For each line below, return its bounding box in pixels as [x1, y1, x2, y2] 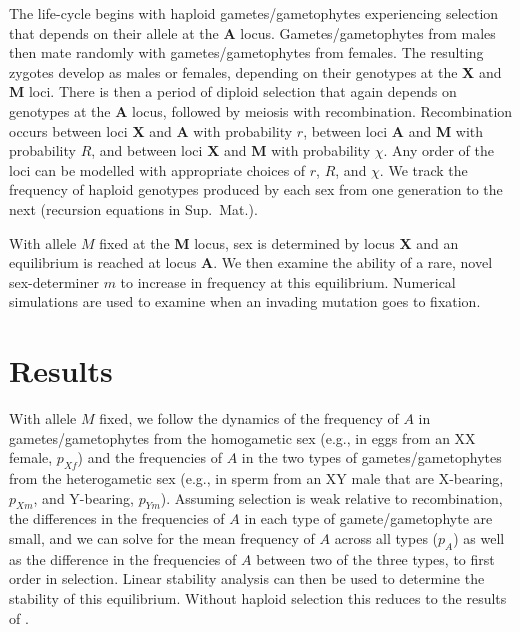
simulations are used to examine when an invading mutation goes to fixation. [9, 291, 481, 312]
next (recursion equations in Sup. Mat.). [9, 198, 258, 219]
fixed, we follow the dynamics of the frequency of [99, 408, 399, 429]
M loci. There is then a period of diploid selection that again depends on [9, 81, 457, 102]
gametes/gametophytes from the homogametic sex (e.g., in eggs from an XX [9, 427, 476, 448]
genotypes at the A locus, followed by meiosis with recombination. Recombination [9, 100, 513, 121]
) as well [453, 528, 505, 548]
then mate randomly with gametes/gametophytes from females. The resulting [9, 42, 484, 63]
